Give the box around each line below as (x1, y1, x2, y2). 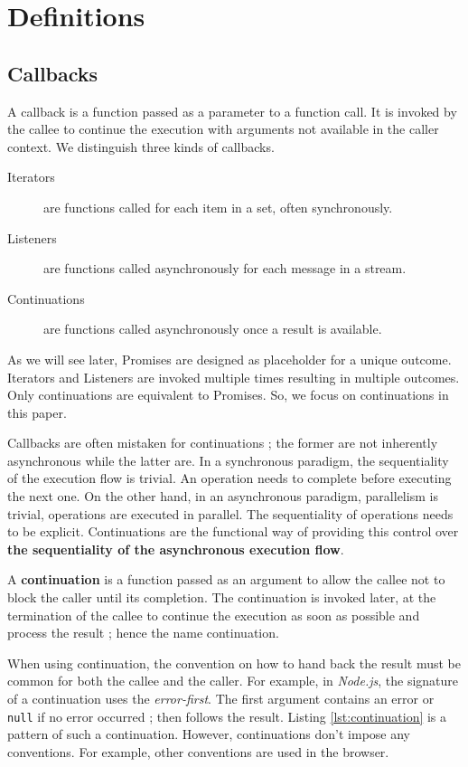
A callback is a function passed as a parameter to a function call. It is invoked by (7, 101, 457, 120)
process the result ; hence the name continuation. (7, 623, 279, 642)
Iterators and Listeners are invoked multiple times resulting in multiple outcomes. (7, 367, 460, 386)
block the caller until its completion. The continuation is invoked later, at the (7, 588, 436, 607)
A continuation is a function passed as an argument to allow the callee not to (7, 570, 445, 589)
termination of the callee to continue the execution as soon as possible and (7, 605, 420, 624)
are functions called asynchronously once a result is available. (43, 319, 382, 338)
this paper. (7, 402, 67, 421)
